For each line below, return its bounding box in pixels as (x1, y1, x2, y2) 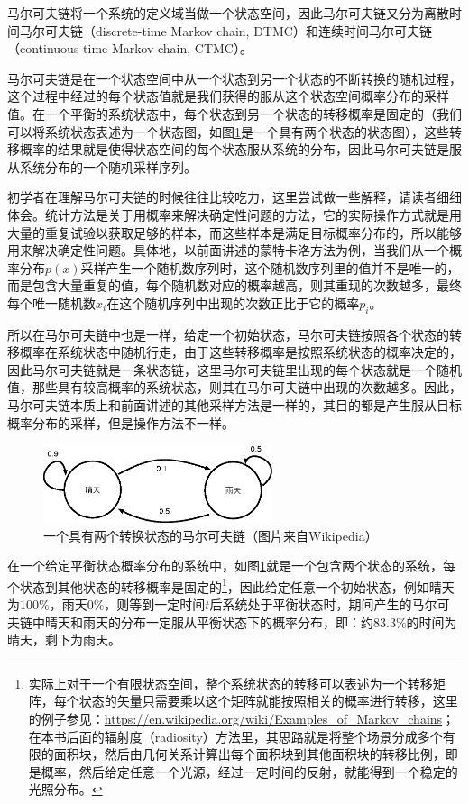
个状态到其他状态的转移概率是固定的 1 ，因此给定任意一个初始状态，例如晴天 (7, 574, 455, 596)
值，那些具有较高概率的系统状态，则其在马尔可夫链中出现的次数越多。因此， (7, 378, 462, 397)
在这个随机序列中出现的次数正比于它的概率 (106, 293, 360, 312)
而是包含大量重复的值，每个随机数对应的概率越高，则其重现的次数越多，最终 (7, 276, 462, 295)
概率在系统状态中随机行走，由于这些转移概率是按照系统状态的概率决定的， (19, 343, 462, 361)
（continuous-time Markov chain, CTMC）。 (7, 39, 253, 58)
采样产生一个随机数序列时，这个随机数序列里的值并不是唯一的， (80, 258, 460, 277)
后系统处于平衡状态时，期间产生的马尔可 (209, 594, 450, 613)
